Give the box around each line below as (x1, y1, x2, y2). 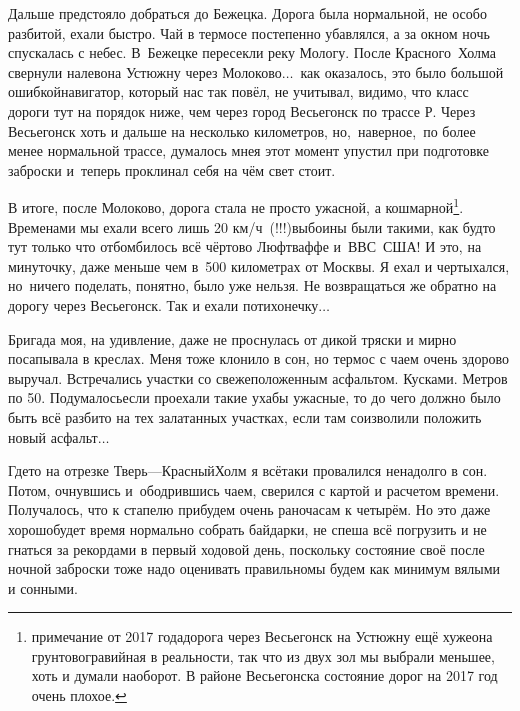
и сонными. (8, 577, 79, 598)
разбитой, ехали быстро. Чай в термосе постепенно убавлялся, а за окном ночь (8, 22, 490, 43)
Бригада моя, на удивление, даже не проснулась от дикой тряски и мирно (8, 328, 457, 349)
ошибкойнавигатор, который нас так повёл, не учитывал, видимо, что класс (8, 81, 469, 102)
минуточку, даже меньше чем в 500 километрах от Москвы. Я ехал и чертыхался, (8, 255, 510, 276)
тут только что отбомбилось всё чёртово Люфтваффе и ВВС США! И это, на (8, 236, 482, 257)
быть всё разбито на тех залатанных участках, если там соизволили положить (8, 406, 482, 427)
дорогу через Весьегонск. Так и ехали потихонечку (8, 294, 319, 315)
